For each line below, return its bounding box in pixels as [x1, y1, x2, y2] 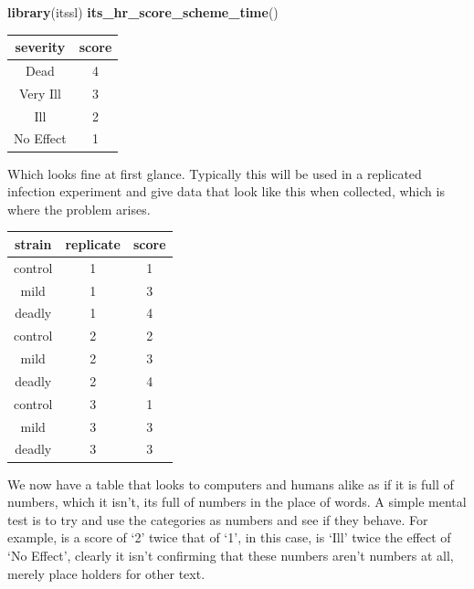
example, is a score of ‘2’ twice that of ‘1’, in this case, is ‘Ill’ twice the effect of [7, 528, 451, 547]
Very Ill [18, 83, 61, 102]
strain [14, 234, 52, 253]
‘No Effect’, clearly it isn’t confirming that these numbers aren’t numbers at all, [7, 545, 454, 564]
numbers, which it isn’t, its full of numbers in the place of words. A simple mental [7, 492, 467, 511]
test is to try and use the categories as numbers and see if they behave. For [7, 510, 428, 529]
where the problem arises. [7, 199, 151, 218]
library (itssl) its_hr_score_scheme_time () [7, 3, 279, 21]
